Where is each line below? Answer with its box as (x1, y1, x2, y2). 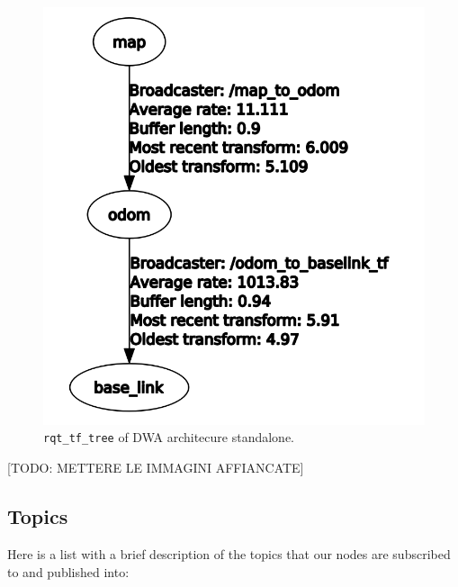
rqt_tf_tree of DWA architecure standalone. (43, 428, 294, 447)
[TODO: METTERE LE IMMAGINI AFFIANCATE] (7, 458, 304, 477)
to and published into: (7, 562, 130, 581)
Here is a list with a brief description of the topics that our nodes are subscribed (7, 544, 451, 563)
